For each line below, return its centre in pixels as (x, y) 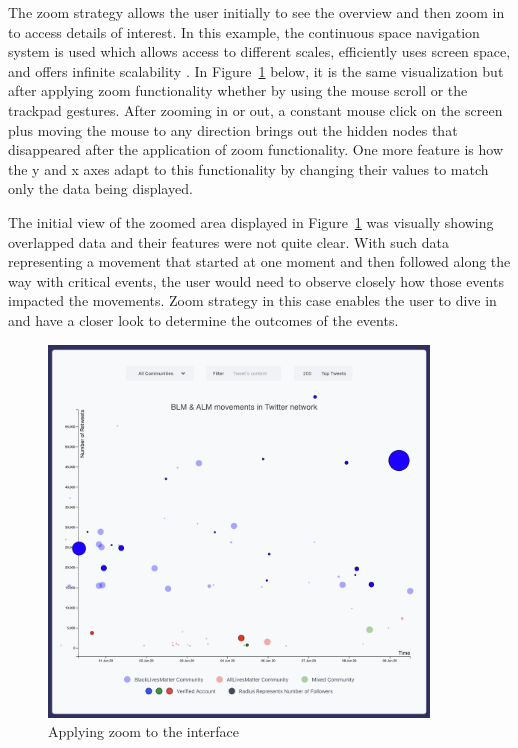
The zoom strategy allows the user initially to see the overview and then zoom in (256, 12)
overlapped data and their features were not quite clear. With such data (228, 241)
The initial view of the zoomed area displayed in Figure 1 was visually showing (251, 221)
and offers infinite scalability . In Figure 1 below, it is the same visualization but (256, 70)
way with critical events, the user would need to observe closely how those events (256, 280)
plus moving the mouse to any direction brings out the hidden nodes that (233, 129)
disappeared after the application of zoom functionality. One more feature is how (256, 149)
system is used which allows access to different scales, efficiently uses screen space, (259, 51)
